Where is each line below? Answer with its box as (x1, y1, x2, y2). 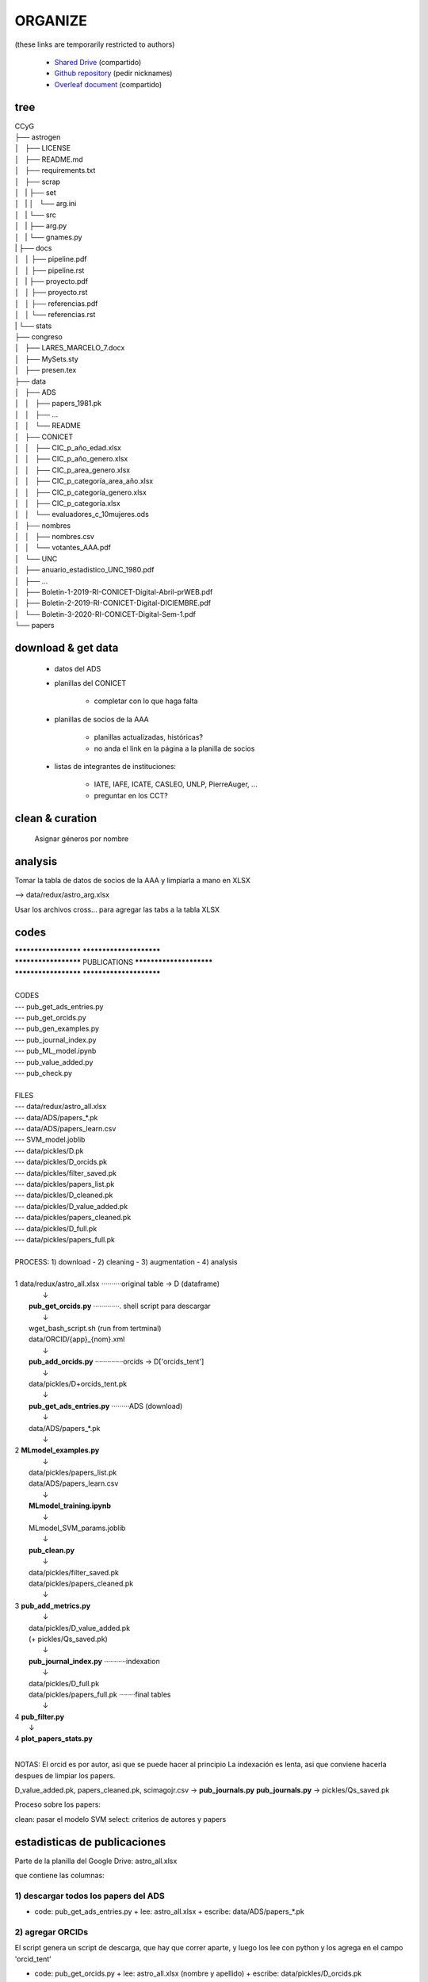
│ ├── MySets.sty (14, 354, 78, 364)
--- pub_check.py (14, 1069, 73, 1078)
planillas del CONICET (54, 679, 127, 687)
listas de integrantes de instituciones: (54, 761, 177, 771)
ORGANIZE (14, 12, 87, 29)
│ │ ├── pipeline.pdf (14, 254, 87, 264)
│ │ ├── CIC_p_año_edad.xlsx (14, 442, 122, 452)
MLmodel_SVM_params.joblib (29, 1523, 126, 1533)
